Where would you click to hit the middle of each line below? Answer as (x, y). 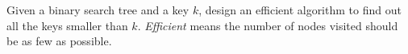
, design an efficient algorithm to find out (300, 10)
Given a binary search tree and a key (98, 10)
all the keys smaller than (67, 25)
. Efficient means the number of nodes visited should (268, 25)
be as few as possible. (59, 41)
